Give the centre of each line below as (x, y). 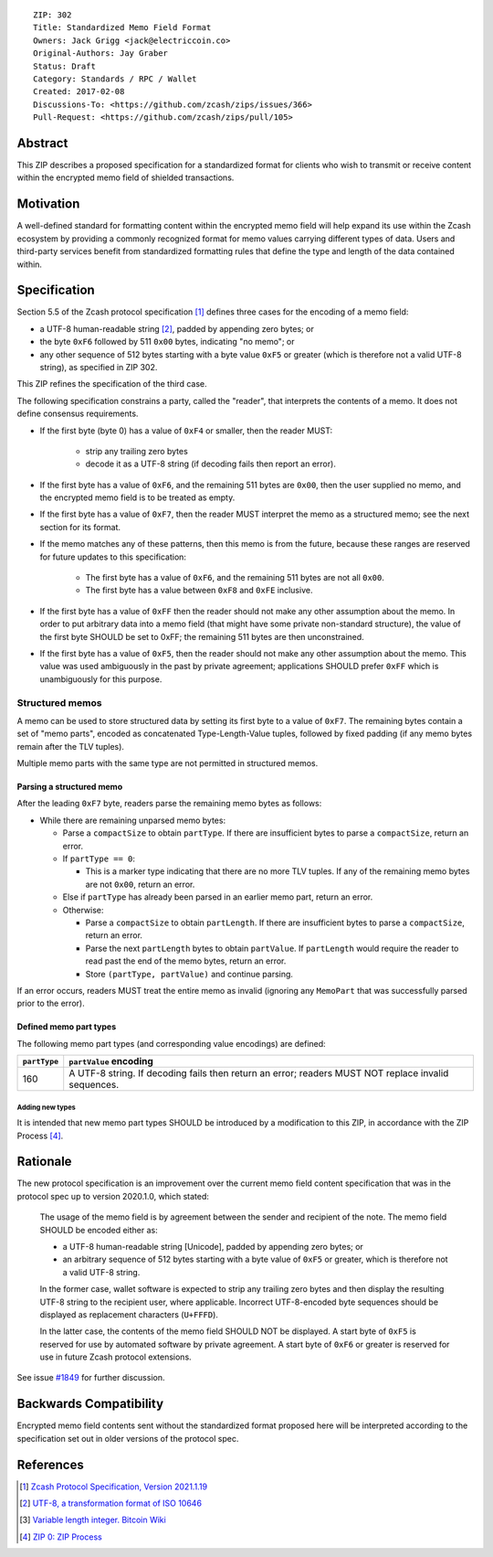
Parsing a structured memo (70, 787)
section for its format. (80, 527)
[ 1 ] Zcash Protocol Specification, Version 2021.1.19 (114, 1487)
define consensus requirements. (78, 414)
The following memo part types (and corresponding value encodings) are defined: (171, 1043)
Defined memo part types (67, 1027)
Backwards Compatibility (90, 1404)
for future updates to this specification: (113, 557)
